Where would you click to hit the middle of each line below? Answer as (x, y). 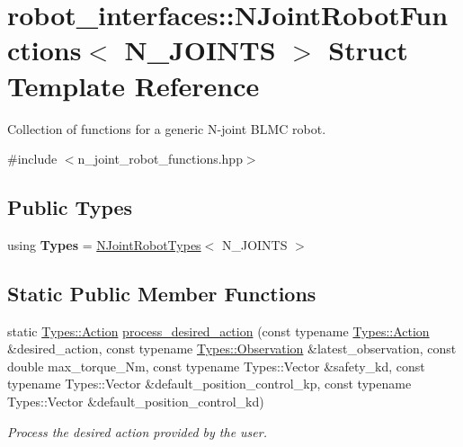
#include (32, 159)
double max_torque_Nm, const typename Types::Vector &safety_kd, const (216, 366)
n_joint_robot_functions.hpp (160, 159)
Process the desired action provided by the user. (137, 431)
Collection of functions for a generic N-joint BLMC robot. (167, 128)
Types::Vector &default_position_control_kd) (136, 402)
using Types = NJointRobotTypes (104, 244)
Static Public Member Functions (162, 293)
